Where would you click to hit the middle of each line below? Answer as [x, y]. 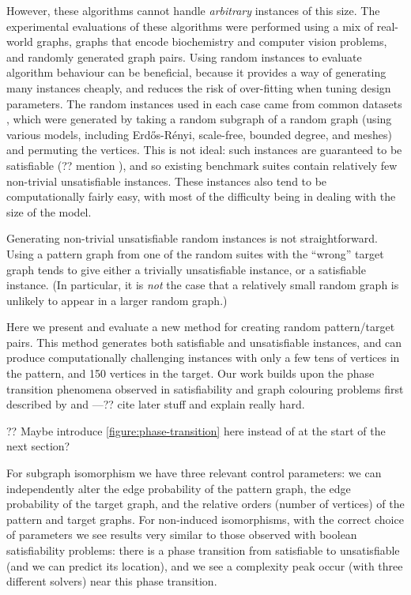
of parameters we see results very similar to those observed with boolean [182, 535]
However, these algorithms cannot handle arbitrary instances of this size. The [193, 10]
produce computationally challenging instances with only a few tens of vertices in [203, 358]
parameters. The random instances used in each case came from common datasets [204, 103]
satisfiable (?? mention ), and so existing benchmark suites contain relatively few [202, 165]
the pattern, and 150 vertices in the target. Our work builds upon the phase [190, 373]
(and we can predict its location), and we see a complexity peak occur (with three [205, 565]
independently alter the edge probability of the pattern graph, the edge [179, 488]
